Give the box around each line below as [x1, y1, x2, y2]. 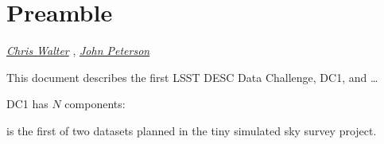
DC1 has [6, 95, 48, 112]
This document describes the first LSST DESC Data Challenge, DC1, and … [6, 68, 378, 85]
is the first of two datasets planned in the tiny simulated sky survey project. [6, 122, 377, 138]
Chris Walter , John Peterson [6, 42, 150, 59]
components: [64, 95, 126, 112]
